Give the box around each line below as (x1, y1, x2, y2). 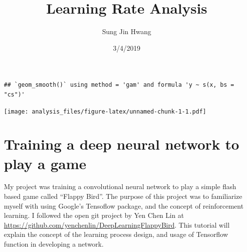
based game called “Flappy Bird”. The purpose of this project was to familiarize (4, 191, 242, 201)
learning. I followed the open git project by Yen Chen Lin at (4, 210, 184, 220)
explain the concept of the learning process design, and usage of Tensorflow (4, 229, 228, 239)
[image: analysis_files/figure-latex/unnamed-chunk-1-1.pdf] (4, 108, 207, 115)
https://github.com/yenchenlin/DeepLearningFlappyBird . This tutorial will (4, 219, 230, 230)
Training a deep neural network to (4, 134, 239, 154)
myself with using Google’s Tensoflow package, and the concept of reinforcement (4, 200, 244, 211)
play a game (4, 153, 87, 173)
